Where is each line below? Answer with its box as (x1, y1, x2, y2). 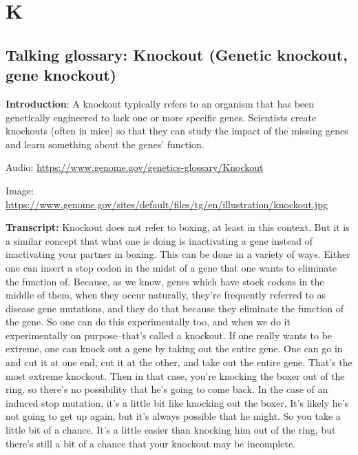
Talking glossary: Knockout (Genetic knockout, (6, 43, 348, 65)
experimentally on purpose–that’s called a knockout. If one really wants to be (6, 327, 333, 342)
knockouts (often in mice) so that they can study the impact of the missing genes (6, 123, 348, 138)
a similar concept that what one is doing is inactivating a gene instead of (6, 233, 313, 247)
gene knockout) (6, 64, 116, 85)
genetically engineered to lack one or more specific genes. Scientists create (6, 110, 317, 124)
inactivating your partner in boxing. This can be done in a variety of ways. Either (6, 247, 350, 261)
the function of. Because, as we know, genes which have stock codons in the (6, 274, 324, 288)
